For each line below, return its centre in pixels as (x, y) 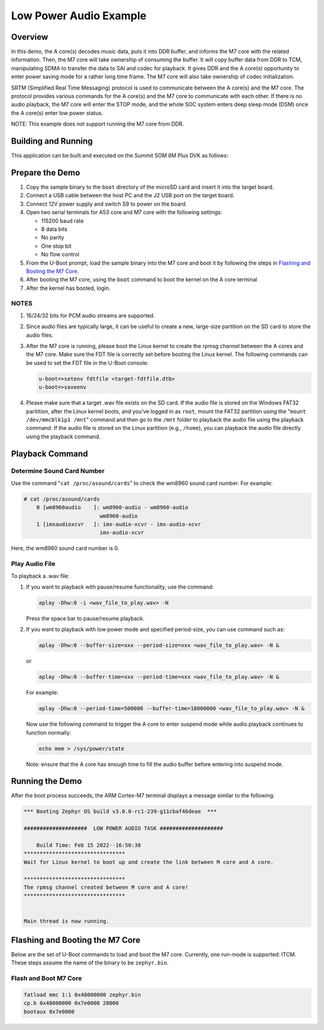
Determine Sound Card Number (58, 471)
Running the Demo (46, 781)
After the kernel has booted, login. (68, 288)
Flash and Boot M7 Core (46, 978)
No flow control (60, 254)
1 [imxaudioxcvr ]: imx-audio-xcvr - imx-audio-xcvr (118, 524)
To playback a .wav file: (40, 576)
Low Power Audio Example (79, 16)
